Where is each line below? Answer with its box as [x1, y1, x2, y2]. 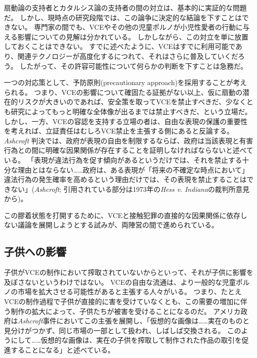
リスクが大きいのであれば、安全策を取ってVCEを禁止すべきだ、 [17, 96, 226, 107]
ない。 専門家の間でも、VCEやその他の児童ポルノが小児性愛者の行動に [10, 22, 243, 32]
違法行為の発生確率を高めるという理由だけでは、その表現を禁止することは [4, 174, 247, 184]
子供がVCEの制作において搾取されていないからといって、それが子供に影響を [4, 267, 254, 277]
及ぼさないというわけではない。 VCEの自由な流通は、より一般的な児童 [4, 276, 236, 287]
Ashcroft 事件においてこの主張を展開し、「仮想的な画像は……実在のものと [18, 315, 250, 326]
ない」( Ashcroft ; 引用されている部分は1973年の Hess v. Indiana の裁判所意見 [10, 183, 250, 194]
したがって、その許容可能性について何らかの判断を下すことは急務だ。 [19, 60, 248, 71]
